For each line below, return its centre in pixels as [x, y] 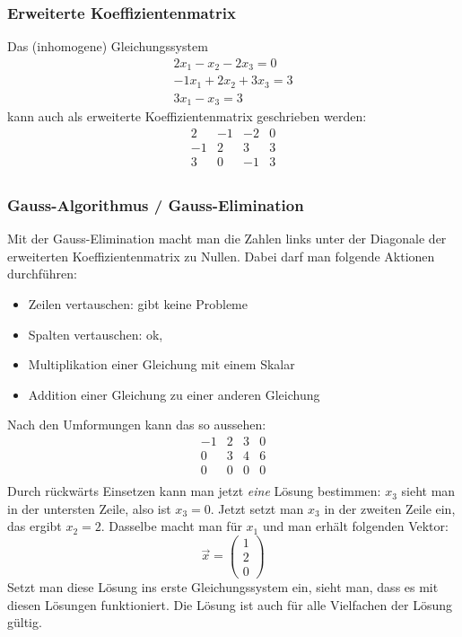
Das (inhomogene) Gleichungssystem [108, 46]
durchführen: [42, 274]
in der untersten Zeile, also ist [89, 508]
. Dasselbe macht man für [171, 526]
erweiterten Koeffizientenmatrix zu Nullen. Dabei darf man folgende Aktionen [221, 256]
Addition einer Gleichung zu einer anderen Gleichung [174, 394]
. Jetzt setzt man [257, 508]
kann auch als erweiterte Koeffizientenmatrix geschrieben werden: [187, 116]
